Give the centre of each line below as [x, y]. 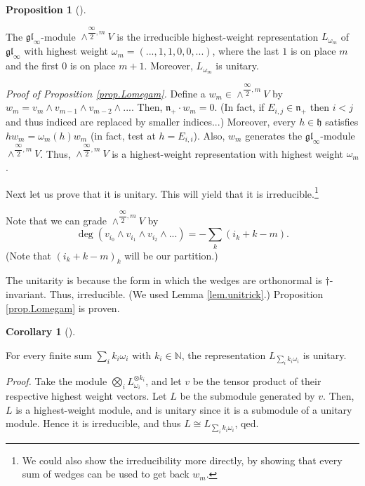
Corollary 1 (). [41, 331]
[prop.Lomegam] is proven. [63, 308]
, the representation [224, 355]
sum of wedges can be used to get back [106, 474]
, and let [164, 381]
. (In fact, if [239, 107]
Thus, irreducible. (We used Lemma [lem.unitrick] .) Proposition [186, 294]
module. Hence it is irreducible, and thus [93, 423]
